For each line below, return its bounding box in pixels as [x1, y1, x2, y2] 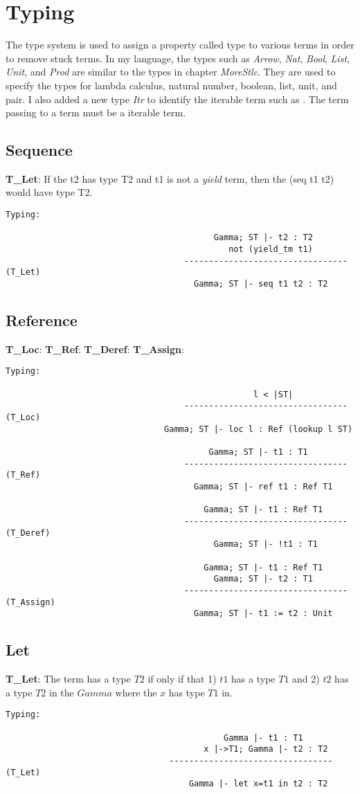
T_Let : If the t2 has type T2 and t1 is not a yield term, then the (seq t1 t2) [6, 171, 334, 186]
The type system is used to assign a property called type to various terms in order [6, 37, 354, 52]
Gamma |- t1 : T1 [224, 732, 303, 743]
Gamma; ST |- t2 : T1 [213, 574, 313, 584]
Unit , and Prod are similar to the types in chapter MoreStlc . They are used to [6, 64, 336, 79]
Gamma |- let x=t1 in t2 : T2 [188, 779, 328, 789]
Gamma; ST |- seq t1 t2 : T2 [194, 279, 328, 289]
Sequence [6, 139, 73, 161]
